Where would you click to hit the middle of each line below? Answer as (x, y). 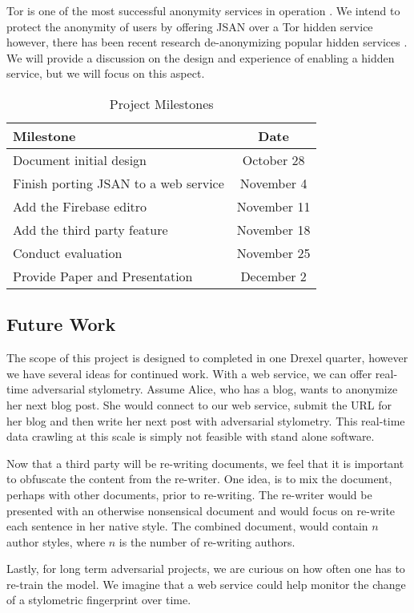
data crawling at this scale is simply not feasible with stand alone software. (191, 436)
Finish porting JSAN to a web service (119, 183)
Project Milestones (161, 103)
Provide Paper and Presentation (103, 276)
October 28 (273, 159)
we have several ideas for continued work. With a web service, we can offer (189, 373)
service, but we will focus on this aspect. (106, 73)
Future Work (61, 324)
